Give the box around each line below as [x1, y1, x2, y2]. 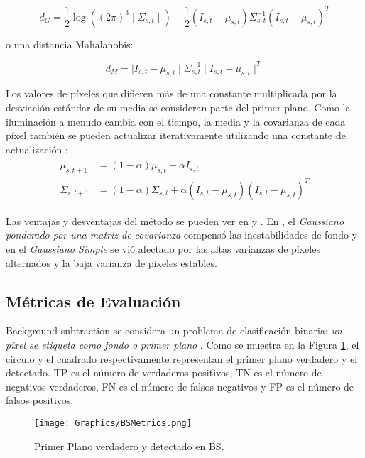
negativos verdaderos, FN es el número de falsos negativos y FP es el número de [6, 378, 354, 393]
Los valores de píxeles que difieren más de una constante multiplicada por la [6, 86, 337, 101]
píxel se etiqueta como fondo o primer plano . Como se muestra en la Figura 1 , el [6, 337, 359, 351]
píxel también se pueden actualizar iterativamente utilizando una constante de [6, 128, 346, 143]
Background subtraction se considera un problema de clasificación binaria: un [6, 323, 342, 338]
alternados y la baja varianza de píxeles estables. [6, 255, 217, 270]
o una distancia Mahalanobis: [6, 36, 134, 51]
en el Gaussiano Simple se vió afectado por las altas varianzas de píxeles [6, 241, 320, 256]
